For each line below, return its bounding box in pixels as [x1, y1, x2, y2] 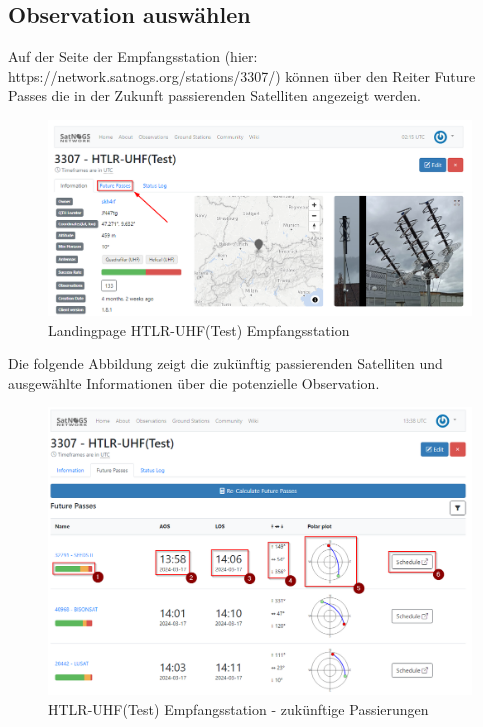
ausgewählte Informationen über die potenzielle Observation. [8, 372, 380, 393]
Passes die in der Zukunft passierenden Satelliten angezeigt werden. [8, 85, 421, 106]
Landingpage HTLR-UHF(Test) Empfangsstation [48, 319, 350, 340]
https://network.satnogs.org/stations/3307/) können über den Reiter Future [8, 65, 476, 86]
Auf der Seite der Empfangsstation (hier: [8, 46, 258, 67]
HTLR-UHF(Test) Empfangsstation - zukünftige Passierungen [48, 698, 429, 719]
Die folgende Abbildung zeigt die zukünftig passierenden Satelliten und [8, 353, 443, 374]
